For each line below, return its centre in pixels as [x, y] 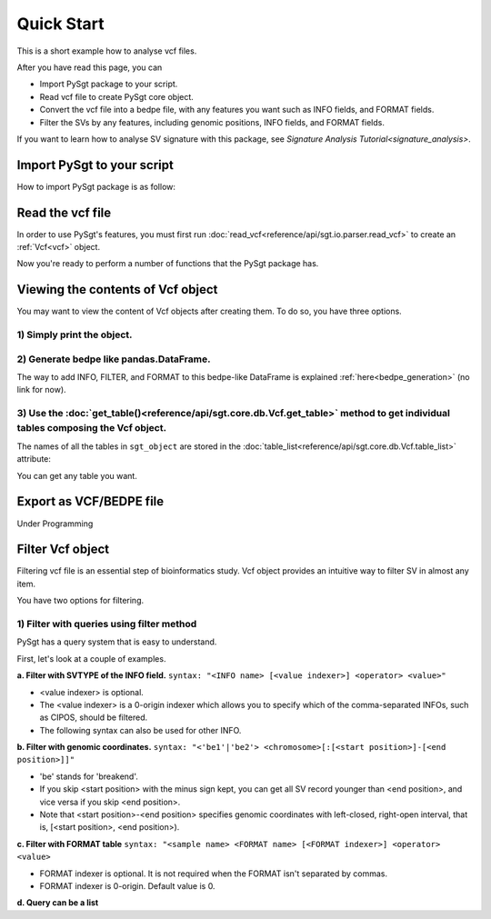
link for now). [42, 390]
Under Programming [55, 524]
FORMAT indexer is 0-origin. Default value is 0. [127, 885]
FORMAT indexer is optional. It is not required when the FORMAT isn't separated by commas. [214, 874]
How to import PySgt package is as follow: [96, 186]
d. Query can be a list [58, 903]
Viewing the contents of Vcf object [117, 290]
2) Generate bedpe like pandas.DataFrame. [114, 359]
